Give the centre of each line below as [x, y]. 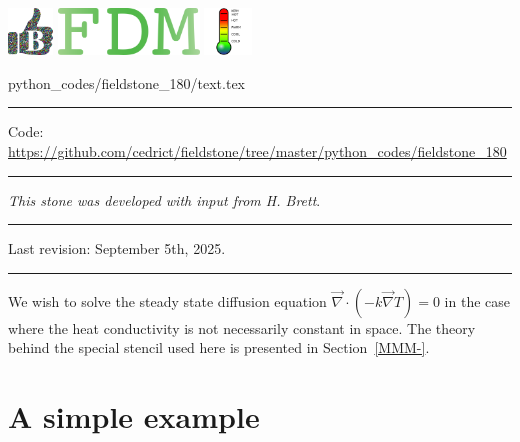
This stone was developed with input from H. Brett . [164, 199]
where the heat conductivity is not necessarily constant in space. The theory [242, 327]
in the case [477, 300]
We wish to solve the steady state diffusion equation [167, 300]
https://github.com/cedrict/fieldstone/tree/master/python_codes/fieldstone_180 [257, 151]
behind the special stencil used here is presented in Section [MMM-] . [219, 347]
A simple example [134, 416]
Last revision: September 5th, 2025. [117, 248]
